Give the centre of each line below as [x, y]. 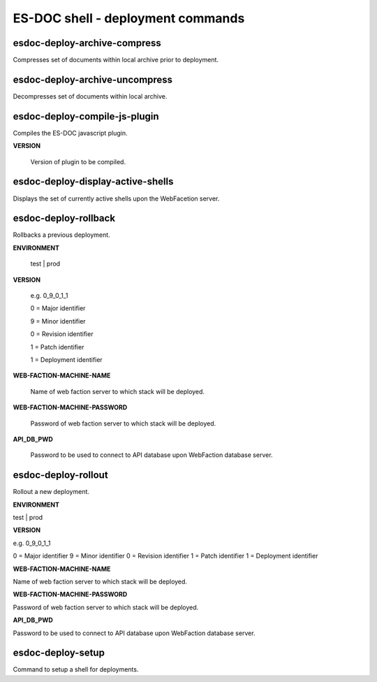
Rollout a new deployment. [51, 492]
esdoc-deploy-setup [59, 653]
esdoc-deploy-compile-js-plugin [86, 116]
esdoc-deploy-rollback [64, 218]
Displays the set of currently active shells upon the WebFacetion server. [116, 198]
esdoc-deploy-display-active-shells [93, 182]
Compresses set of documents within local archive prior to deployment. [116, 60]
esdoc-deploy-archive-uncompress [93, 79]
